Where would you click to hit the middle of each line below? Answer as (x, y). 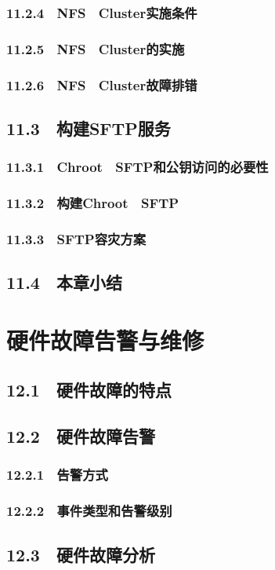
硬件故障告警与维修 (105, 340)
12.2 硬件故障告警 (81, 436)
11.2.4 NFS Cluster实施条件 (102, 12)
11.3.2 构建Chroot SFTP (93, 203)
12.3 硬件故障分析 (81, 554)
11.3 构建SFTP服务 (89, 128)
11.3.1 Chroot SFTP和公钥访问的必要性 (137, 167)
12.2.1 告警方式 (57, 475)
